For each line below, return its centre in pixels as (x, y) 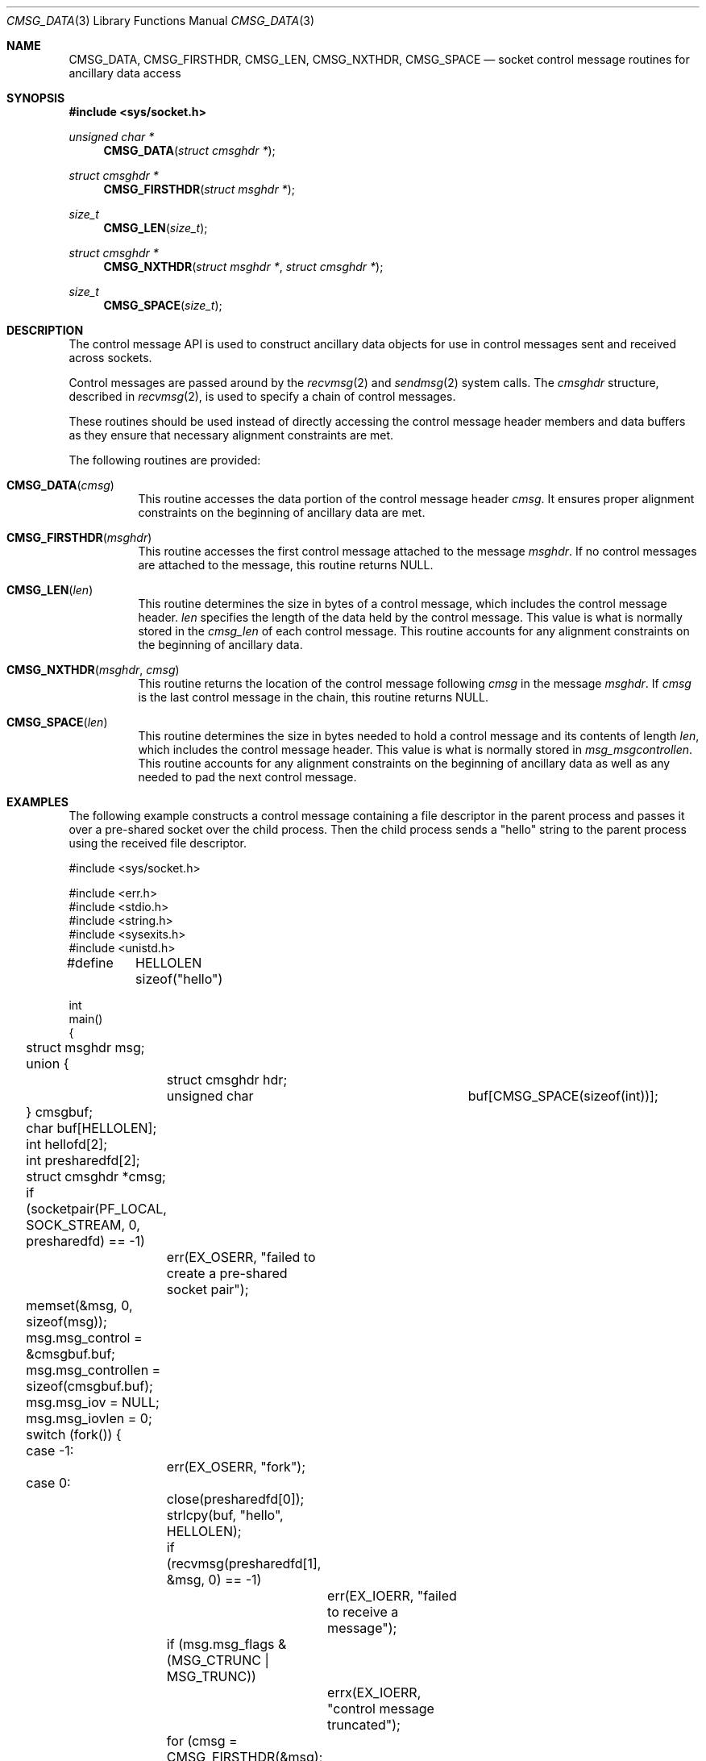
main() (86, 1019)
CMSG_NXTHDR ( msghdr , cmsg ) (93, 670)
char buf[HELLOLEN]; (91, 1128)
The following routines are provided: (165, 460)
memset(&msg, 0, (79, 1305)
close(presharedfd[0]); (235, 1499)
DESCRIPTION (45, 330)
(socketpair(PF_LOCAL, (96, 1209)
